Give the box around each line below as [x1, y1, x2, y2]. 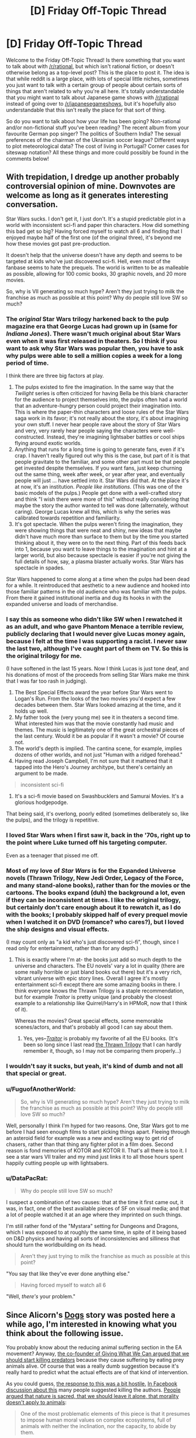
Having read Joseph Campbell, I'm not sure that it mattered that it [14, 758, 173, 765]
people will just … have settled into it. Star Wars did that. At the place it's [14, 477, 189, 484]
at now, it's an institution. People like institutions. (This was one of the [14, 483, 183, 490]
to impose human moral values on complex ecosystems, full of [20, 1416, 171, 1423]
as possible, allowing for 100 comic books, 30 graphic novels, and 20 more [6, 270, 187, 277]
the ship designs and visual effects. [6, 925, 109, 933]
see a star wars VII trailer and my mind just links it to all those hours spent [6, 1154, 184, 1161]
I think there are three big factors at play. [6, 372, 104, 379]
